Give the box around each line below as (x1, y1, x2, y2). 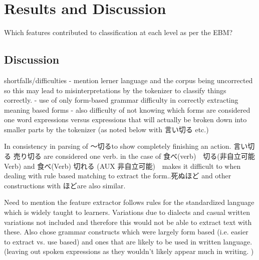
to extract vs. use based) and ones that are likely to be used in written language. (4, 236, 252, 246)
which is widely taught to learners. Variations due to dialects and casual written (4, 207, 250, 217)
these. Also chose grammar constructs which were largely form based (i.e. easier (4, 226, 248, 237)
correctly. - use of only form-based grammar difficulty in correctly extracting (4, 95, 238, 105)
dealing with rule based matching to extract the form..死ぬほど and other (4, 170, 231, 181)
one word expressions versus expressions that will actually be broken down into (4, 114, 247, 125)
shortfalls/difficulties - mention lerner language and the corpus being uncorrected (4, 75, 253, 85)
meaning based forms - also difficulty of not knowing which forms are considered (4, 104, 250, 115)
